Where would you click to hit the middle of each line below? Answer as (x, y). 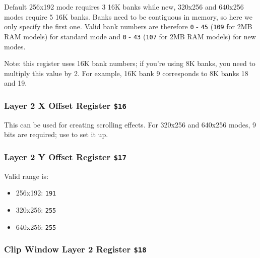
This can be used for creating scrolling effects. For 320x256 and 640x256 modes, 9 (130, 124)
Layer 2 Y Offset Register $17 (65, 156)
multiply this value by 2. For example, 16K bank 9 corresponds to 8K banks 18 (126, 73)
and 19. (16, 83)
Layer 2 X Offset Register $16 (65, 105)
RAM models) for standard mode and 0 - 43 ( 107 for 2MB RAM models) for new (130, 36)
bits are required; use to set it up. (56, 134)
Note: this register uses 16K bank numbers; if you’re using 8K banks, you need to (130, 63)
